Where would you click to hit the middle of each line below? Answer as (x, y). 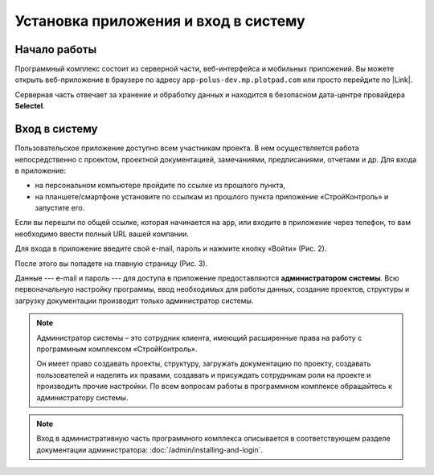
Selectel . (30, 106)
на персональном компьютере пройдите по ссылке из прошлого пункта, (160, 186)
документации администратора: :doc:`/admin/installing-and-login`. (149, 449)
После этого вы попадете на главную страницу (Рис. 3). (111, 263)
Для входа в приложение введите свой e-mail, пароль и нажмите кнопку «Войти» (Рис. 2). (171, 248)
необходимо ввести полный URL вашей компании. (102, 234)
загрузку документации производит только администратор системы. (134, 301)
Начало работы (56, 49)
